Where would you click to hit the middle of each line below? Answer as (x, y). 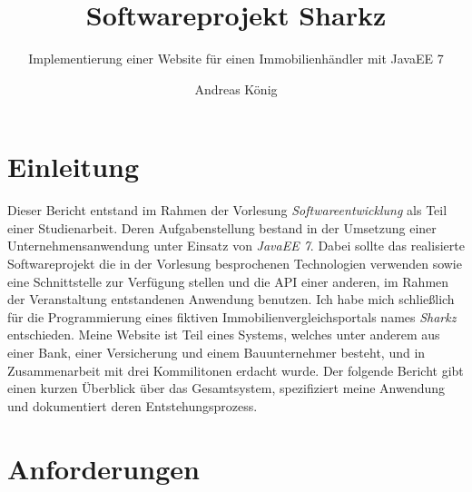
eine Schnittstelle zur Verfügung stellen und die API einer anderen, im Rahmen (228, 281)
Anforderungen (103, 468)
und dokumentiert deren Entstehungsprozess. (133, 405)
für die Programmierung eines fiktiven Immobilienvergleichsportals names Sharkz (232, 316)
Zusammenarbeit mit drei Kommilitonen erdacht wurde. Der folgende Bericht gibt (236, 370)
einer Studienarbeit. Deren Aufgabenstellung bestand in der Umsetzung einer (222, 227)
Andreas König (236, 89)
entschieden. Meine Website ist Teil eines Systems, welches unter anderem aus (224, 335)
